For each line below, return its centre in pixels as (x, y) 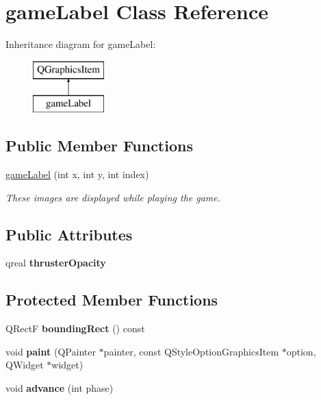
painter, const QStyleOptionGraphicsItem (191, 351)
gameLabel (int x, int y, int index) (77, 174)
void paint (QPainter (51, 351)
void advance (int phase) (60, 388)
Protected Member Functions (112, 300)
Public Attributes (69, 234)
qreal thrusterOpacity (56, 263)
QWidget (25, 365)
